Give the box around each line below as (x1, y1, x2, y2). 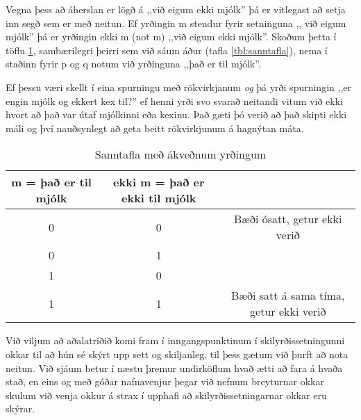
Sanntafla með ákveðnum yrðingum (94, 146, 267, 163)
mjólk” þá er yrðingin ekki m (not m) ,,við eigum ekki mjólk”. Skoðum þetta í (6, 29, 337, 44)
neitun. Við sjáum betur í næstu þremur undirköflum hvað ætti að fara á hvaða (6, 360, 343, 375)
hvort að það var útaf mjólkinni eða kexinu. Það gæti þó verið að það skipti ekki (6, 107, 347, 122)
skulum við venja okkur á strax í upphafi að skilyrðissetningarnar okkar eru (6, 387, 327, 402)
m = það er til (11, 174, 92, 191)
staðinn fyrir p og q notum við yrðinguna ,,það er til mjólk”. (6, 56, 261, 71)
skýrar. (6, 401, 35, 416)
